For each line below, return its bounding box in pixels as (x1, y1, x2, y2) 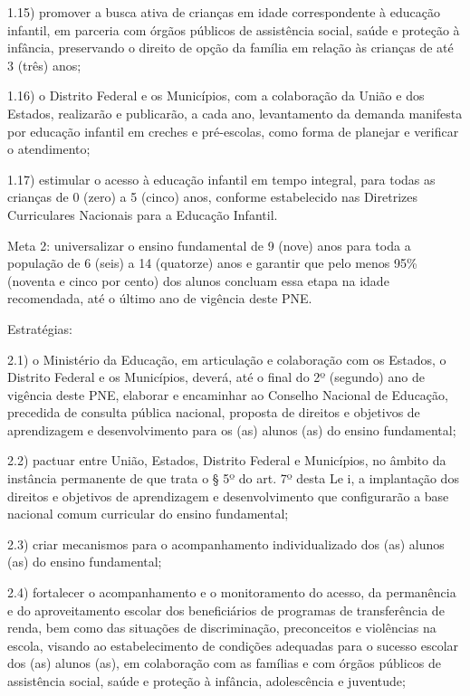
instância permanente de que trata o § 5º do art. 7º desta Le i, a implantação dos (7, 469, 459, 488)
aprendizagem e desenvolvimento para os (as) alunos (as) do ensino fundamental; (7, 420, 456, 439)
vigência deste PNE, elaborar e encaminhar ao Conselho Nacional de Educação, (7, 385, 448, 404)
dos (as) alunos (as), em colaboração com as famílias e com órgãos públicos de (7, 653, 441, 672)
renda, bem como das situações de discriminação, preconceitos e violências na (7, 618, 436, 637)
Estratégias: (7, 319, 72, 338)
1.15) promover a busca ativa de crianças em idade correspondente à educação (7, 3, 440, 21)
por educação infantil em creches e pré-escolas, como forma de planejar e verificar (7, 121, 459, 140)
